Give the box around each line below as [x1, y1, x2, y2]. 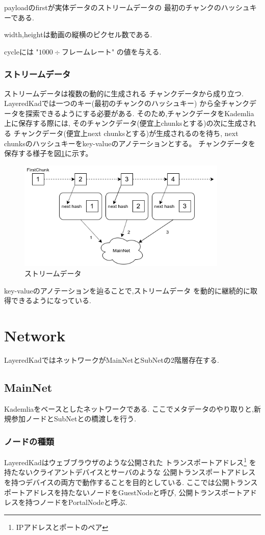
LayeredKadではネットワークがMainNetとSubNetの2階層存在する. [4, 354, 219, 365]
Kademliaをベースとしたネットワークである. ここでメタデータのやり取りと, [4, 403, 254, 414]
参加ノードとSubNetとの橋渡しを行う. [11, 413, 137, 424]
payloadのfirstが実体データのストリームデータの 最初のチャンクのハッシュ [4, 2, 250, 12]
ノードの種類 [4, 435, 55, 447]
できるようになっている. [11, 295, 91, 306]
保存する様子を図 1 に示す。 [4, 148, 93, 158]
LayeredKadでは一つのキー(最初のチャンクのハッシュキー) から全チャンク [4, 98, 250, 109]
